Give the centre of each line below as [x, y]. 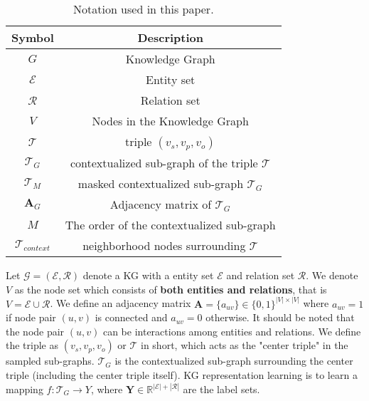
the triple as [32, 345]
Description [170, 37]
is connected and [131, 317]
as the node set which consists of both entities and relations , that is [171, 289]
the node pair [35, 331]
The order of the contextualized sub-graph [170, 225]
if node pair [31, 317]
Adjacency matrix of [161, 204]
